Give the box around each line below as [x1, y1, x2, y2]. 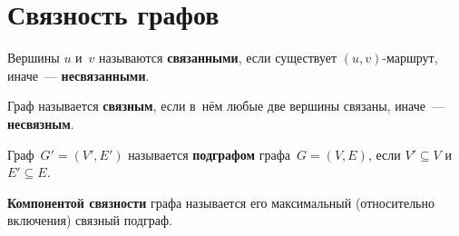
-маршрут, [382, 48, 438, 67]
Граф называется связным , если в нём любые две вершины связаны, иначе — [7, 96, 445, 115]
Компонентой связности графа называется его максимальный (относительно [7, 192, 435, 211]
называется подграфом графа [128, 144, 290, 163]
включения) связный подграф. [7, 211, 172, 230]
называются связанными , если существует [99, 48, 337, 67]
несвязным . [7, 113, 74, 133]
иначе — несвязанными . [7, 65, 150, 84]
